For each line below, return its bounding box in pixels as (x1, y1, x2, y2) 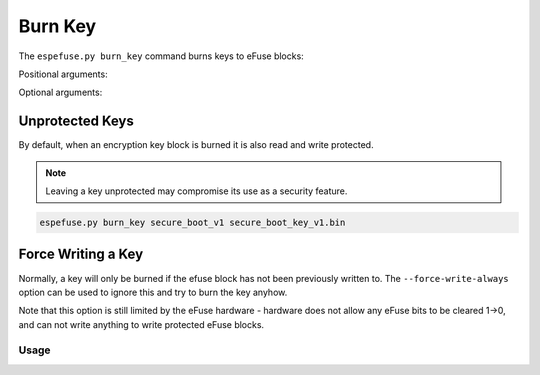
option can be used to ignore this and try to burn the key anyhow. (18, 286, 288, 298)
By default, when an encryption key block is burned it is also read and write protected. (18, 139, 374, 151)
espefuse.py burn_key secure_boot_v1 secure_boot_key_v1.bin (39, 217, 346, 228)
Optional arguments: (18, 86, 103, 99)
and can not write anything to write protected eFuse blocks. (18, 318, 265, 330)
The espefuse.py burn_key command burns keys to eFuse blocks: (18, 50, 304, 62)
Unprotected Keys (18, 113, 134, 130)
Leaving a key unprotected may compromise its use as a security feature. (45, 185, 348, 197)
